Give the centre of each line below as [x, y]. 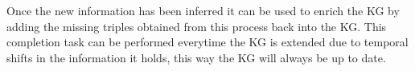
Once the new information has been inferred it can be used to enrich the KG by [203, 10]
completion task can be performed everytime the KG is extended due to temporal [207, 42]
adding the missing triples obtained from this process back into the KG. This [197, 26]
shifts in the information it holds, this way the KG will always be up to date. [196, 57]
